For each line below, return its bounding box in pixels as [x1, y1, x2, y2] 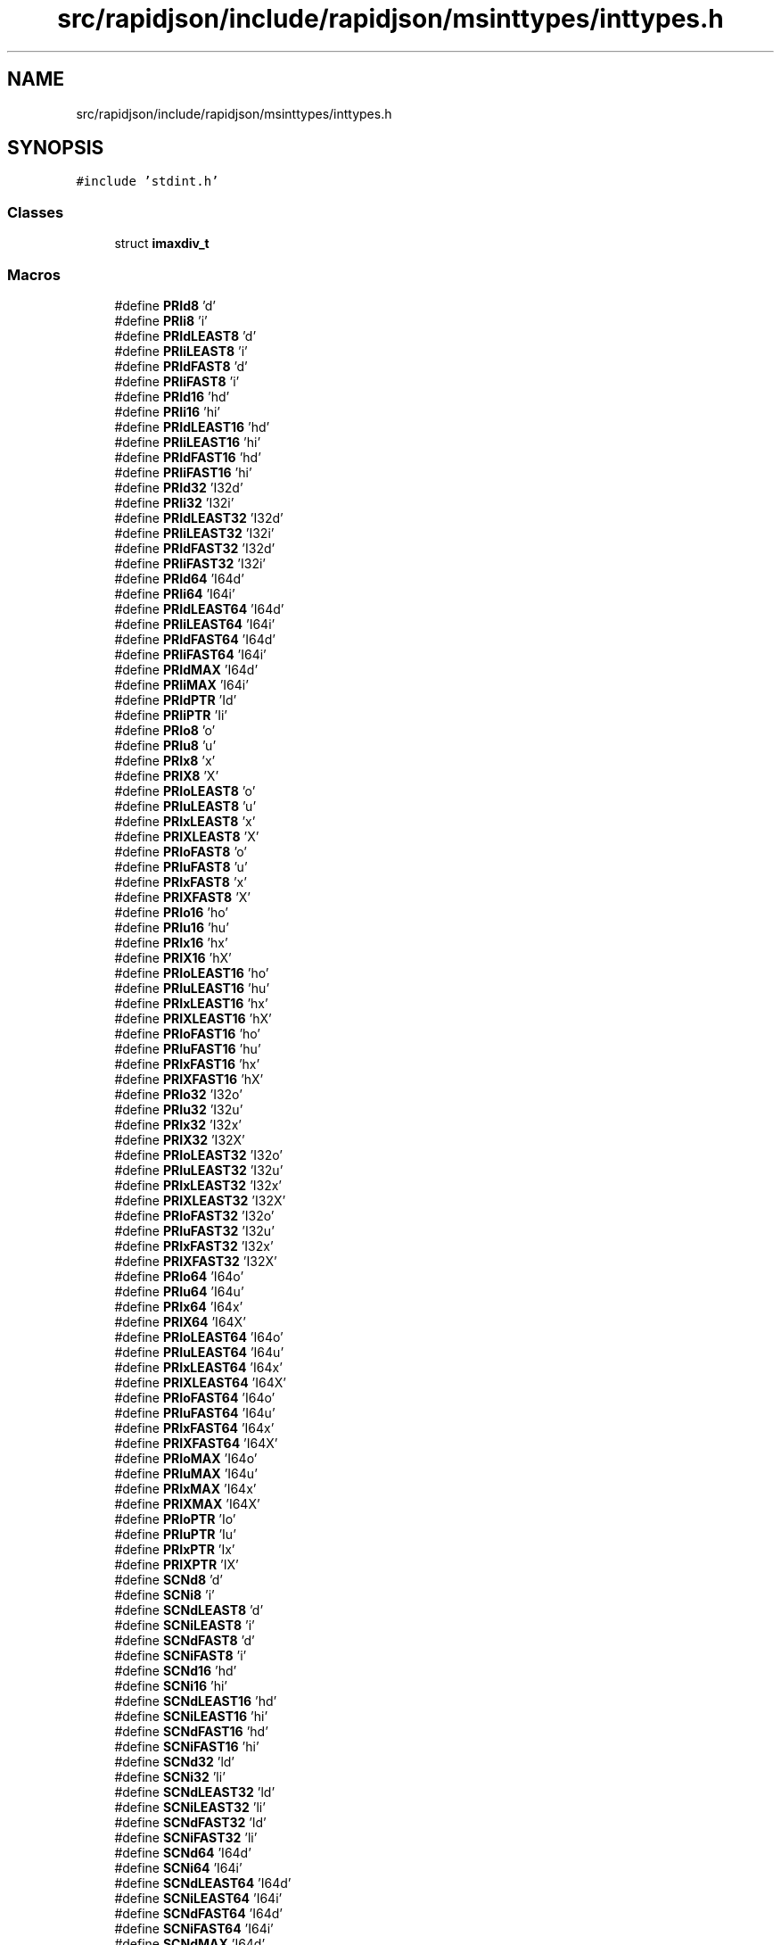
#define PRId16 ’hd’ [114, 388, 230, 404]
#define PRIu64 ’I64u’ [114, 1283, 244, 1299]
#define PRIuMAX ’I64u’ [114, 1465, 258, 1481]
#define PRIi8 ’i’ [114, 312, 208, 328]
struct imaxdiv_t [114, 236, 210, 252]
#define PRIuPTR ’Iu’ [114, 1526, 236, 1542]
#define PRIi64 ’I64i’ [114, 585, 235, 601]
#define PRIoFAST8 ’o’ [114, 843, 247, 859]
